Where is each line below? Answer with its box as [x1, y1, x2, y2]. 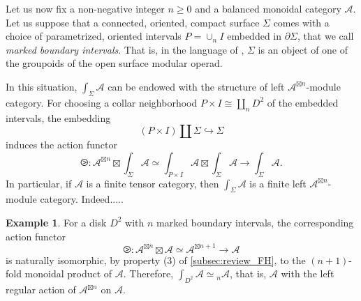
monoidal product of [24, 266, 112, 281]
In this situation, [6, 79, 78, 93]
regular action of [6, 282, 76, 297]
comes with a [273, 15, 330, 29]
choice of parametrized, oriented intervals [6, 29, 182, 43]
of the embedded [267, 95, 339, 109]
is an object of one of [258, 42, 348, 56]
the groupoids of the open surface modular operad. [6, 56, 223, 70]
